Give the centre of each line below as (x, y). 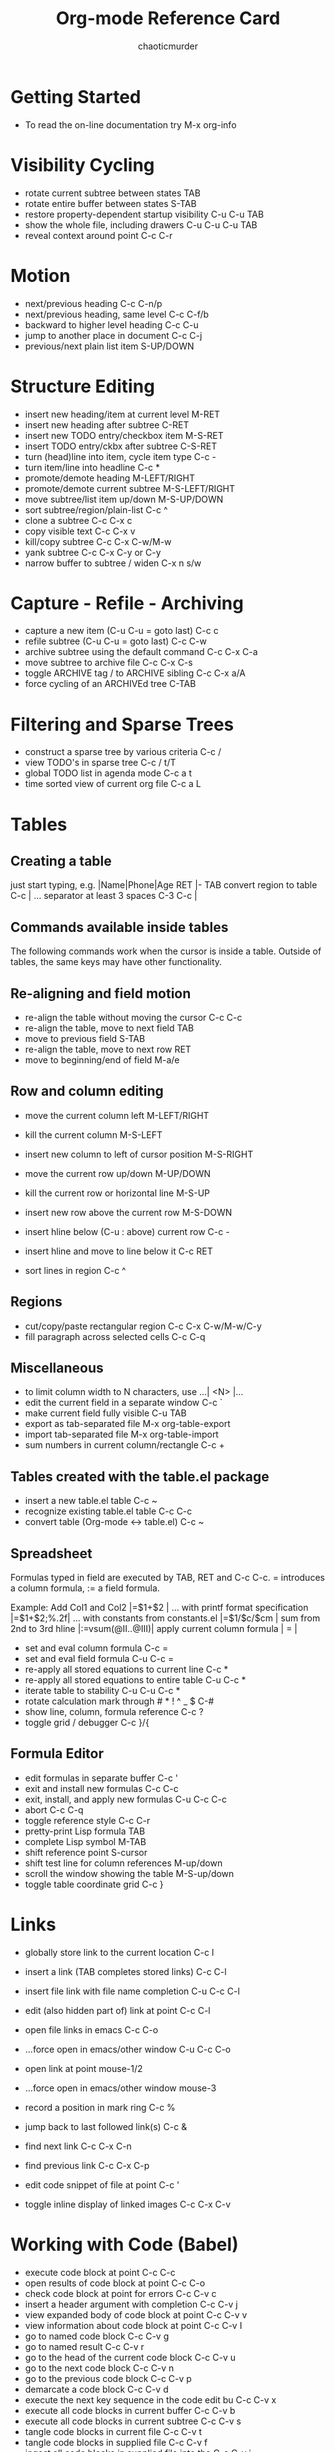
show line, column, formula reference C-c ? (114, 1712)
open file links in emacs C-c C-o (91, 2029)
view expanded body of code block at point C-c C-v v (136, 2314)
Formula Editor (57, 1753)
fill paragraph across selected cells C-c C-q (115, 1336)
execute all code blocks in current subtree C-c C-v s (133, 2421)
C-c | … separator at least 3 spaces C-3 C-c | (104, 896)
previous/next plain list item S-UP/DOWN (109, 346)
